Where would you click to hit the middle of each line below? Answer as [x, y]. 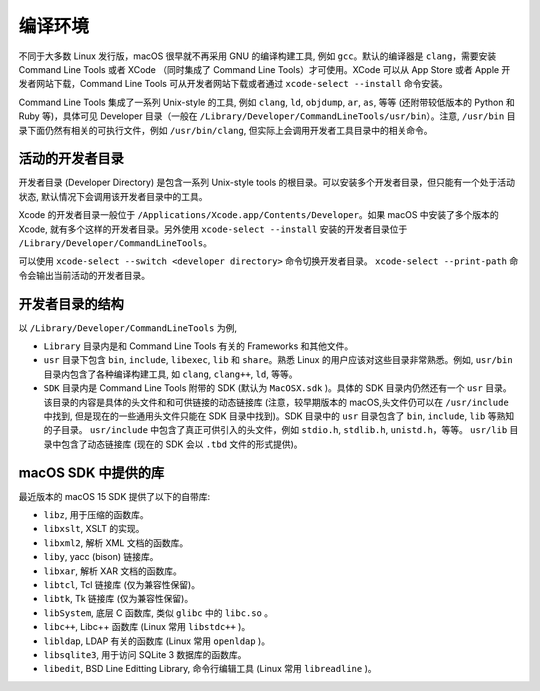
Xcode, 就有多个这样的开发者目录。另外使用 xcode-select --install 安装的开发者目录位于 [213, 229]
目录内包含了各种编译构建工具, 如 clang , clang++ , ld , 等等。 [170, 374]
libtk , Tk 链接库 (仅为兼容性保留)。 [118, 599]
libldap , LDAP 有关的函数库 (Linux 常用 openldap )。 [156, 641]
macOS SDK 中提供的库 [91, 472]
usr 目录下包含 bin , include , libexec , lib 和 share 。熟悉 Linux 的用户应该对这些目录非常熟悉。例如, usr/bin [278, 360]
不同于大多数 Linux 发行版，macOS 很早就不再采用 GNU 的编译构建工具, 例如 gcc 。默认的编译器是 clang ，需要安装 [257, 56]
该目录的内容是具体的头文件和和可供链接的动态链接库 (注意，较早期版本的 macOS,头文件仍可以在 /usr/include [276, 402]
